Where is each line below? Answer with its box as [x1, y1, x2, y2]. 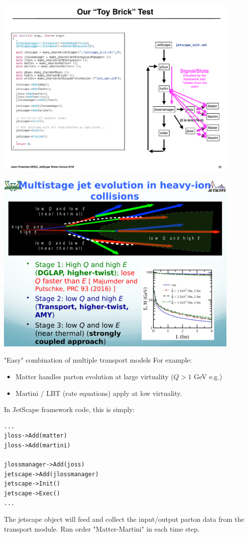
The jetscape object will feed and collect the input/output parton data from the [4, 514, 245, 524]
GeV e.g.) [194, 371, 223, 382]
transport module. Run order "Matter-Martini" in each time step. [4, 523, 200, 534]
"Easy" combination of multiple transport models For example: [4, 355, 192, 365]
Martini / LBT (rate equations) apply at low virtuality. [15, 388, 182, 398]
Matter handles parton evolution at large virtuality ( [15, 371, 174, 382]
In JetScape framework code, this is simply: [4, 404, 135, 415]
